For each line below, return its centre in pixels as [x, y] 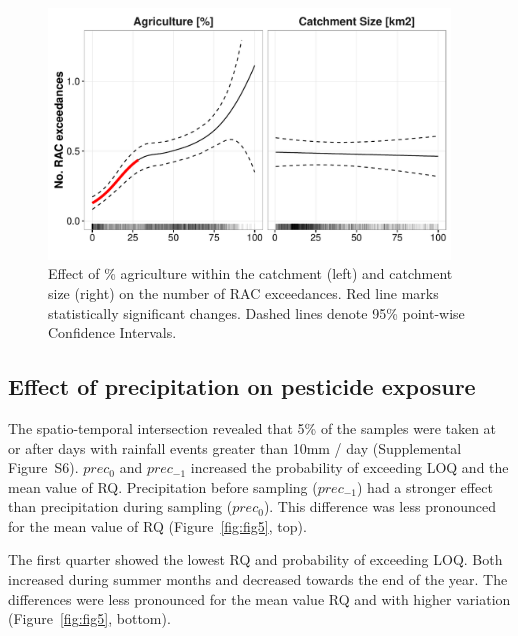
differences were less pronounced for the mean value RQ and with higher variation [259, 598]
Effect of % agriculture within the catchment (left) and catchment [250, 273]
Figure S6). [43, 467]
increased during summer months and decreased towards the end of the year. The [258, 579]
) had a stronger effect [425, 486]
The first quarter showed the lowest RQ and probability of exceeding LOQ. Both [255, 559]
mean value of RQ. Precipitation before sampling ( [163, 486]
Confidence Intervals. [112, 332]
